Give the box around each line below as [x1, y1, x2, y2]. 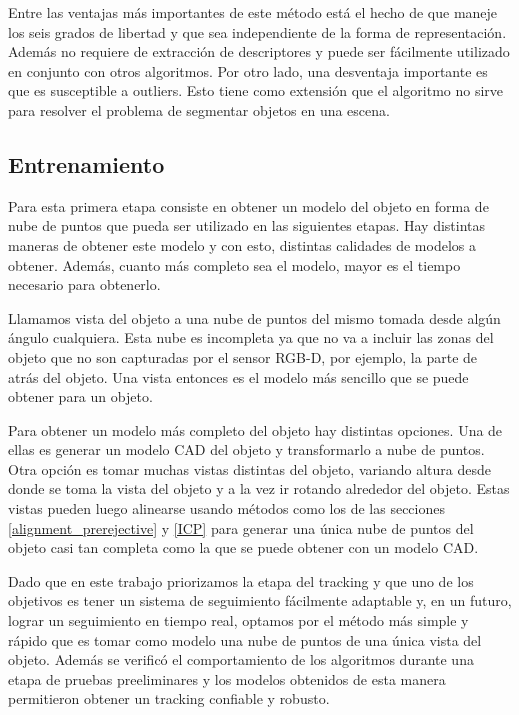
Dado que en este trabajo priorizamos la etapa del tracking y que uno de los [8, 570, 474, 591]
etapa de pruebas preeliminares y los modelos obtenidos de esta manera [8, 668, 446, 689]
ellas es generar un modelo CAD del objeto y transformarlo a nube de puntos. [8, 439, 485, 460]
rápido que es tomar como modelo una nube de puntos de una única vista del [8, 629, 482, 650]
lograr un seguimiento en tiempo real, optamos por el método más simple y [8, 610, 469, 631]
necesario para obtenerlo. [8, 274, 161, 295]
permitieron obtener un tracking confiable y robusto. [8, 688, 330, 709]
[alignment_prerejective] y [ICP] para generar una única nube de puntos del [8, 517, 474, 538]
